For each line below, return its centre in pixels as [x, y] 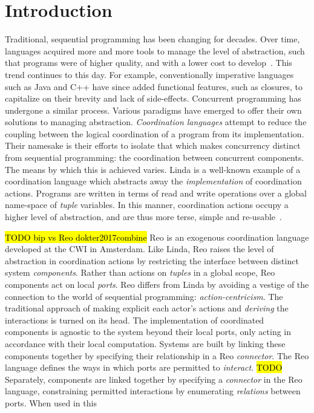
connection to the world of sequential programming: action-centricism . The [144, 296]
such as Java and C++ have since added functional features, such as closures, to [154, 86]
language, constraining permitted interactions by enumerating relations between [153, 391]
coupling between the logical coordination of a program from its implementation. [155, 133]
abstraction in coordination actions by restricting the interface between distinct [152, 260]
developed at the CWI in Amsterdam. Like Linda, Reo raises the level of [139, 249]
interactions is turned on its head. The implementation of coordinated [135, 320]
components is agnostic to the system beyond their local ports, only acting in [148, 332]
